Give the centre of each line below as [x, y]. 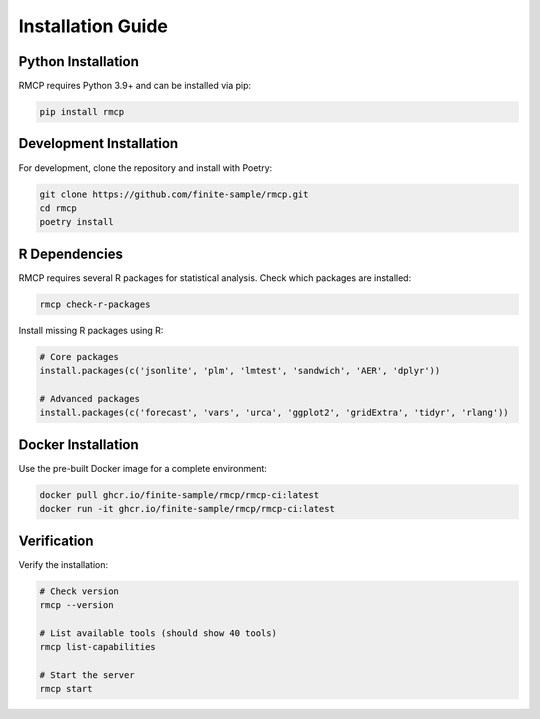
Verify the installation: [63, 564]
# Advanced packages [89, 398]
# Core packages [79, 356]
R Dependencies [71, 253]
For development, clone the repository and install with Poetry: [145, 167]
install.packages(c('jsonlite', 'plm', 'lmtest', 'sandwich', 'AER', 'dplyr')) [240, 371]
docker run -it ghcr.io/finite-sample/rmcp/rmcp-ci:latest [187, 509]
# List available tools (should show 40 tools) [158, 633]
